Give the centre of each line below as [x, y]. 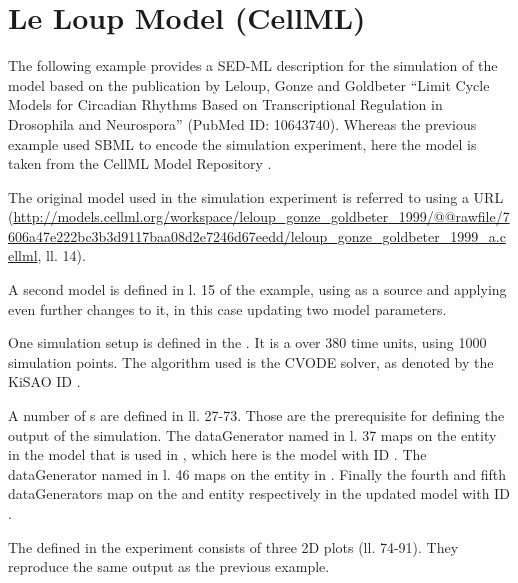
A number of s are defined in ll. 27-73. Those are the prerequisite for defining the [256, 415]
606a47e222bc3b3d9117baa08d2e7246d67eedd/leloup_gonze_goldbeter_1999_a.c [257, 235]
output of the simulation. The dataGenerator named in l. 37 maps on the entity [252, 434]
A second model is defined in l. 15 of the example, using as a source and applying [257, 289]
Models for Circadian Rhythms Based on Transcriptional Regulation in [225, 104]
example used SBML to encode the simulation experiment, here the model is [242, 143]
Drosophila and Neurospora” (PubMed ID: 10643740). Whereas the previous [242, 123]
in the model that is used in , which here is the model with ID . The [217, 454]
